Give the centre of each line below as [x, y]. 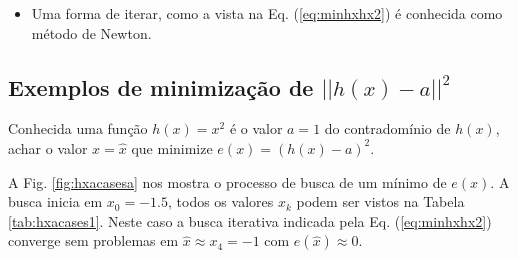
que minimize [172, 147]
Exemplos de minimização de [161, 86]
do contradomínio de [387, 128]
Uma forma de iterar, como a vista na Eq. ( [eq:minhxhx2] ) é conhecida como [267, 13]
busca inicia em [55, 201]
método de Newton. [91, 32]
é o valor [256, 128]
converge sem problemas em [93, 240]
